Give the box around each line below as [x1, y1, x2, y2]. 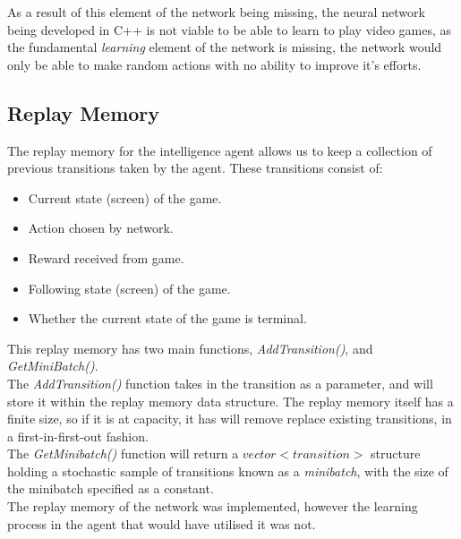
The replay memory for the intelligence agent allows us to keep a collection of [7, 141, 432, 159]
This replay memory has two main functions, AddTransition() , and [7, 338, 373, 357]
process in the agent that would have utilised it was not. [7, 514, 316, 533]
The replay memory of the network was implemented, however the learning [7, 497, 418, 516]
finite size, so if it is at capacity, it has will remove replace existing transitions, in [7, 409, 452, 428]
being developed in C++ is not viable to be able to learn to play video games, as [7, 20, 452, 38]
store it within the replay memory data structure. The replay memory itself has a [7, 391, 454, 410]
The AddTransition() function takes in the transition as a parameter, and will [7, 373, 433, 392]
